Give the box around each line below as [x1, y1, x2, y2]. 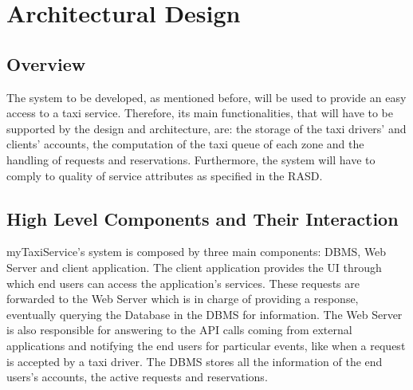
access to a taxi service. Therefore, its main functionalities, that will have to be [6, 104, 394, 121]
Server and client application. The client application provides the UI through [6, 258, 382, 275]
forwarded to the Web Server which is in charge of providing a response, [6, 290, 359, 307]
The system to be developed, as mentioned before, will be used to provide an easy [6, 89, 407, 105]
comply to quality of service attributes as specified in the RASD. [6, 167, 323, 183]
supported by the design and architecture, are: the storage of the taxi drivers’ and [6, 120, 407, 136]
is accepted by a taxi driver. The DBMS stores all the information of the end [6, 353, 383, 369]
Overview [6, 51, 86, 76]
